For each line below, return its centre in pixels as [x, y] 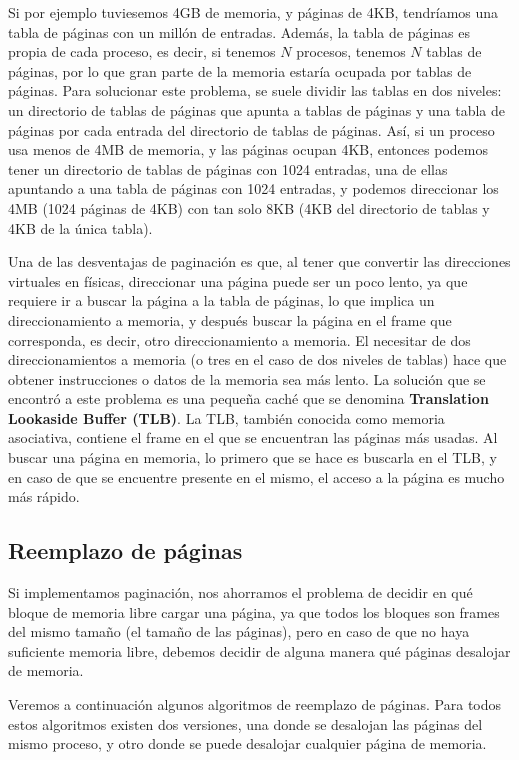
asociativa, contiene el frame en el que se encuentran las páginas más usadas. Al [253, 437]
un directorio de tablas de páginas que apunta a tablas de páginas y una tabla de [257, 109]
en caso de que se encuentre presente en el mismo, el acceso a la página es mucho [256, 476]
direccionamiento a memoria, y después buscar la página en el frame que [230, 319]
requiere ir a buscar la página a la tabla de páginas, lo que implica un [221, 300]
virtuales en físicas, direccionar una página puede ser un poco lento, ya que [238, 280]
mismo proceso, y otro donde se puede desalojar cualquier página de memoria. [247, 743]
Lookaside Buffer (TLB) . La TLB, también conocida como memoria [226, 417]
